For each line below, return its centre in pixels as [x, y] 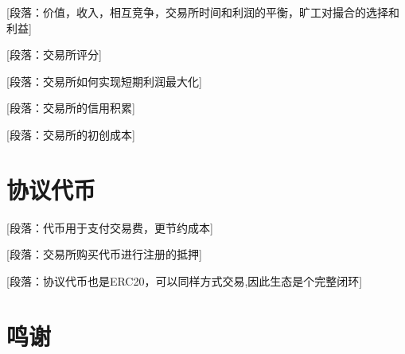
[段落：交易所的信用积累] [71, 108]
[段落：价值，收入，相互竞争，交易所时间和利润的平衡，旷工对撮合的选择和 [203, 12]
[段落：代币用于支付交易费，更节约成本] [110, 227]
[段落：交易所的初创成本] [71, 134]
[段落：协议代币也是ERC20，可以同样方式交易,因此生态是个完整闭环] [185, 280]
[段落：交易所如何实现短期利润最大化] [104, 81]
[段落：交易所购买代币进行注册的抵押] [104, 254]
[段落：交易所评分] [54, 54]
